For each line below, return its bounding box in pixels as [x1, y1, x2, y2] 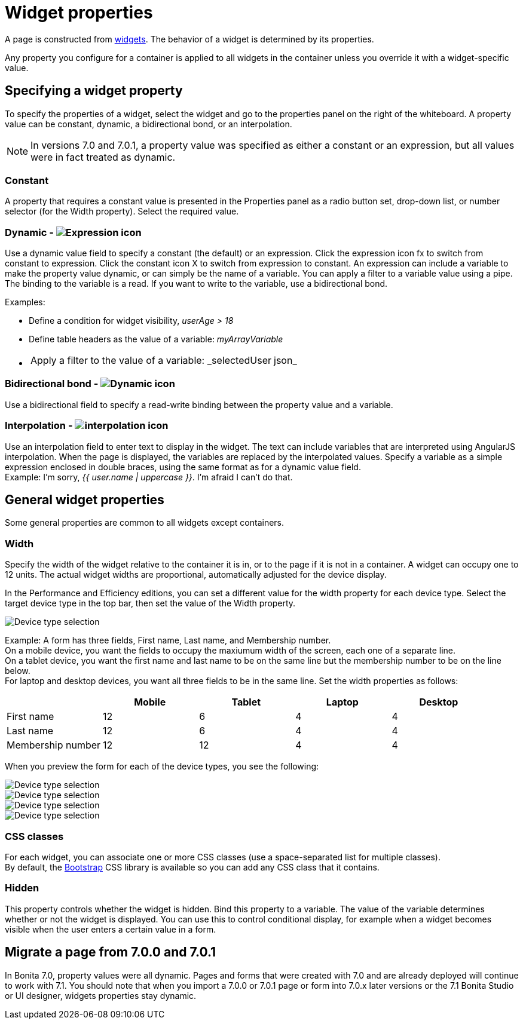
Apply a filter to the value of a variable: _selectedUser [30, 354, 272, 367]
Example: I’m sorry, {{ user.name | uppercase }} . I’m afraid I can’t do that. [5, 471, 293, 482]
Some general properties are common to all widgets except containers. [5, 517, 285, 528]
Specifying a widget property [5, 83, 183, 99]
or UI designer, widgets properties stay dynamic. [5, 990, 197, 1001]
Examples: [5, 297, 45, 308]
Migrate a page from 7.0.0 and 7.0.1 [5, 945, 216, 960]
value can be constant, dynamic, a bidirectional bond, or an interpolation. [5, 118, 292, 129]
